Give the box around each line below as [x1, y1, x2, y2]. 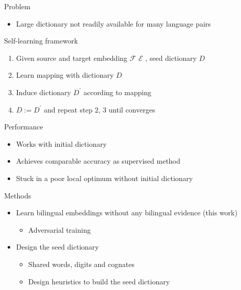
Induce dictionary [16, 86, 71, 97]
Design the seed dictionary [16, 241, 99, 252]
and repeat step [44, 104, 93, 115]
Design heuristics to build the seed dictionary [28, 276, 170, 286]
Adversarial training [28, 224, 91, 235]
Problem [4, 1, 31, 11]
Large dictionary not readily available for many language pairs [16, 18, 211, 29]
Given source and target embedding [16, 52, 127, 63]
